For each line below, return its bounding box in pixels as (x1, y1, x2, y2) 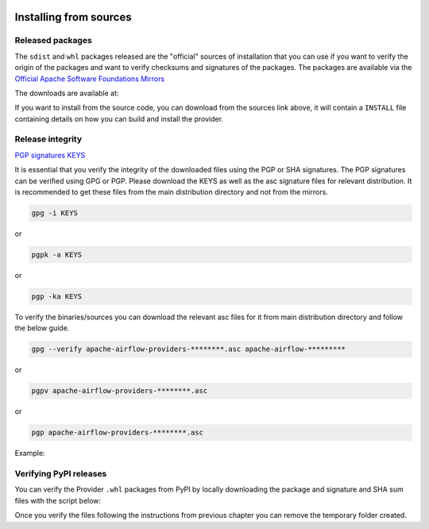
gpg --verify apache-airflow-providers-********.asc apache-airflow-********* (31, 345, 346, 353)
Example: (14, 449, 45, 458)
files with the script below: (14, 496, 102, 505)
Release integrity (14, 133, 83, 145)
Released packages (14, 35, 93, 46)
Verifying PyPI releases (14, 469, 107, 479)
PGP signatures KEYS (14, 150, 86, 160)
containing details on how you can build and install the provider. (14, 114, 224, 123)
